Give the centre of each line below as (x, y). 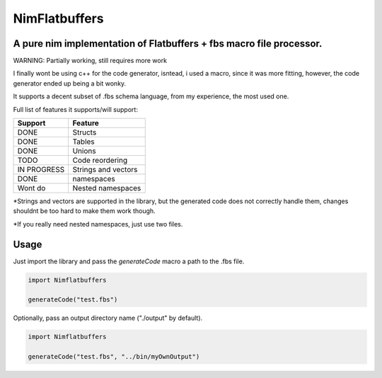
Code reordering (100, 161)
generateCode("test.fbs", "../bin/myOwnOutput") (114, 357)
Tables (83, 142)
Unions (84, 151)
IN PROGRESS (41, 170)
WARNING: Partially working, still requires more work (90, 61)
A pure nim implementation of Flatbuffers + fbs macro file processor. (168, 44)
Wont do (31, 188)
